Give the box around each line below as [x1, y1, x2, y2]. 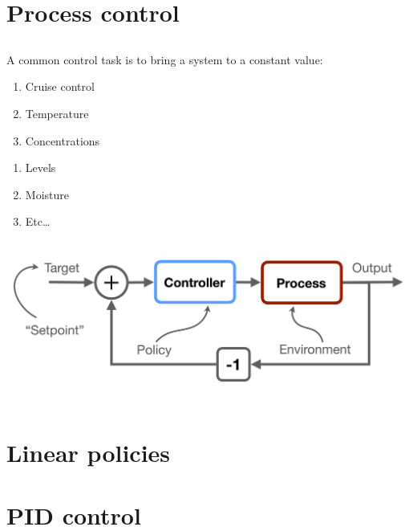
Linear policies [6, 435, 171, 468]
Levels [25, 159, 56, 176]
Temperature [25, 104, 89, 121]
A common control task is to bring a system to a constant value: [6, 51, 323, 67]
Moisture [25, 186, 69, 202]
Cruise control [25, 78, 95, 95]
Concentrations [25, 132, 100, 149]
